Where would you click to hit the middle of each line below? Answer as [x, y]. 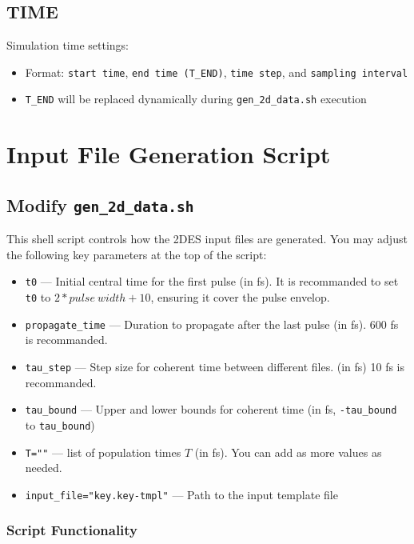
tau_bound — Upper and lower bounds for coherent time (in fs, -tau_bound [211, 409]
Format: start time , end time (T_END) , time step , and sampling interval [217, 72]
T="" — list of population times [103, 452]
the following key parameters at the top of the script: [137, 254]
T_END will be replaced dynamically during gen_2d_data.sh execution [196, 99]
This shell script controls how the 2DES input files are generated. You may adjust [207, 239]
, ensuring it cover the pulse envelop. [240, 297]
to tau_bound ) [60, 424]
